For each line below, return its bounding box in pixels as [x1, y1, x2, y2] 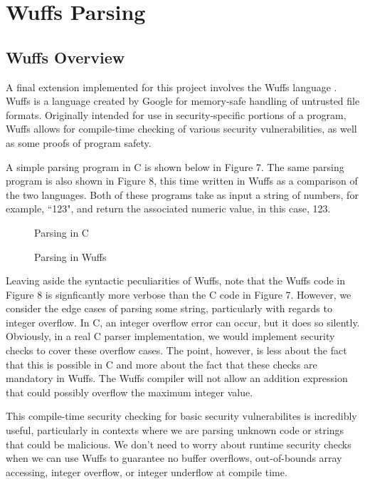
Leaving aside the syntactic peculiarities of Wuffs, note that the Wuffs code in [6, 273, 345, 288]
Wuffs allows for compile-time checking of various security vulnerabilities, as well [6, 121, 357, 136]
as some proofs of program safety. [6, 135, 152, 150]
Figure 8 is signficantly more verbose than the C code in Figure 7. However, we [6, 287, 351, 302]
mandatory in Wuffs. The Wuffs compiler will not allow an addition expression [6, 371, 348, 386]
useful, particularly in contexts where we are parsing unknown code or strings [6, 423, 344, 438]
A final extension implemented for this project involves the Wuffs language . [6, 79, 337, 94]
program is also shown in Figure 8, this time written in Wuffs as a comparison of [6, 173, 358, 188]
